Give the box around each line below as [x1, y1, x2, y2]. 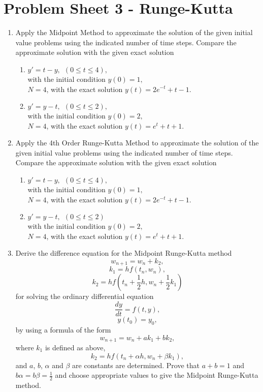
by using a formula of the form [15, 324, 111, 335]
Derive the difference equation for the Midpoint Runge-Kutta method [15, 248, 232, 258]
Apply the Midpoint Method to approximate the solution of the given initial [15, 27, 253, 38]
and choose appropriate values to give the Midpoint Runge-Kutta [55, 370, 258, 380]
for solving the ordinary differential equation [15, 291, 154, 301]
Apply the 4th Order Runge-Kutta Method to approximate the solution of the [15, 137, 259, 148]
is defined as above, [45, 342, 106, 352]
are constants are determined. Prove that [72, 359, 200, 370]
